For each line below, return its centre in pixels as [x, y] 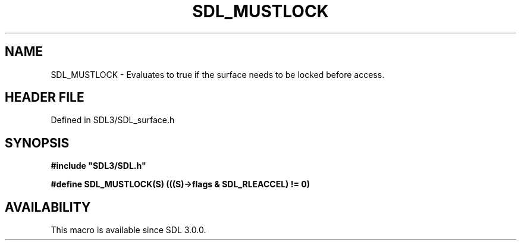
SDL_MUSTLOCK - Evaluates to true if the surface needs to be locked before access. [218, 74]
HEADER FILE [45, 98]
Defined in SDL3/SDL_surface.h [113, 120]
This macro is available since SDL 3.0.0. [128, 230]
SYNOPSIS [37, 143]
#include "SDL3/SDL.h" [98, 166]
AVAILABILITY [48, 207]
